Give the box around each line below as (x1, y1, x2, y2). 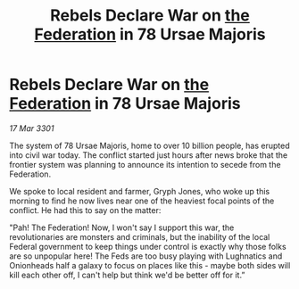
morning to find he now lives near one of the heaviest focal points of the (9, 195, 275, 206)
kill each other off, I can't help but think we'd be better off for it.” (9, 269, 245, 280)
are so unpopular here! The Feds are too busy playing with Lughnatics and (9, 251, 283, 261)
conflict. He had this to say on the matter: (9, 204, 162, 215)
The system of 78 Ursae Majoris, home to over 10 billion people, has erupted (9, 140, 290, 151)
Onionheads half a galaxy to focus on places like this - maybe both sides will (9, 260, 291, 270)
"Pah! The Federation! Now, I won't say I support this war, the (9, 222, 235, 233)
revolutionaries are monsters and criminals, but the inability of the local (9, 231, 270, 242)
